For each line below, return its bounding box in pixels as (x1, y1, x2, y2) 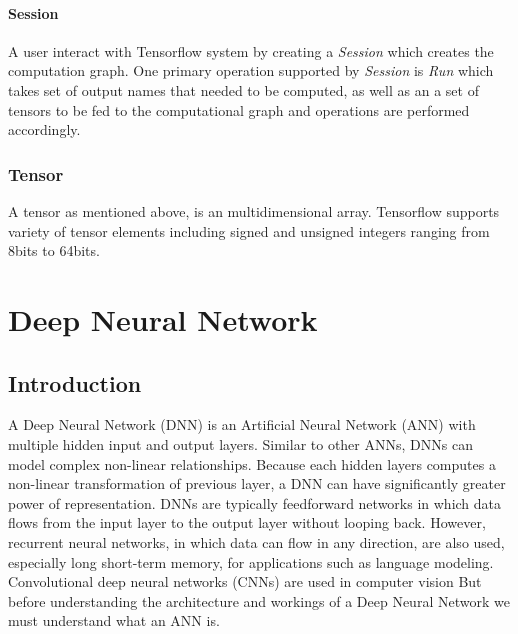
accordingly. (8, 119, 81, 140)
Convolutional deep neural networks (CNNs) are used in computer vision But (8, 571, 482, 592)
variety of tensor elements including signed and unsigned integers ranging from (8, 220, 490, 241)
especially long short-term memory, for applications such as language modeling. (8, 551, 494, 572)
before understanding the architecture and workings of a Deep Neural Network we (8, 590, 510, 611)
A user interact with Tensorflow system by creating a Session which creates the (8, 40, 494, 61)
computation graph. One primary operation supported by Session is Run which (8, 60, 494, 81)
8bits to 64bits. (8, 240, 100, 261)
